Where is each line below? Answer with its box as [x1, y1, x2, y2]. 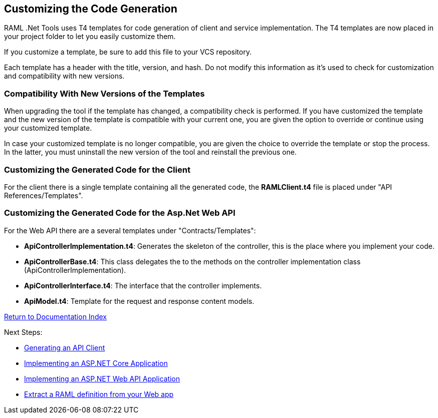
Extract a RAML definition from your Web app [24, 389, 174, 398]
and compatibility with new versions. [4, 72, 125, 81]
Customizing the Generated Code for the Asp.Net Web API [4, 208, 236, 218]
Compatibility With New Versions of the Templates [4, 88, 205, 99]
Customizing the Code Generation [4, 3, 177, 15]
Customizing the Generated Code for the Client [4, 164, 190, 175]
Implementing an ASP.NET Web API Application [24, 374, 180, 383]
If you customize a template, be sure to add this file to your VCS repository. [4, 48, 252, 57]
